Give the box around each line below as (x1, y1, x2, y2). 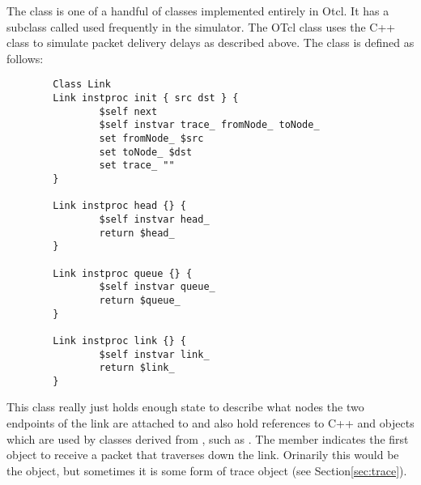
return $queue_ (99, 294, 181, 306)
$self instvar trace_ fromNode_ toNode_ (99, 119, 320, 131)
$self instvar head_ (99, 213, 210, 225)
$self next (99, 105, 158, 117)
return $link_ (99, 362, 175, 374)
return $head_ (99, 227, 175, 239)
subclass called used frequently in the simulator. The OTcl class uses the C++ (6, 18, 396, 35)
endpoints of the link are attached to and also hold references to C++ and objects (6, 415, 415, 432)
